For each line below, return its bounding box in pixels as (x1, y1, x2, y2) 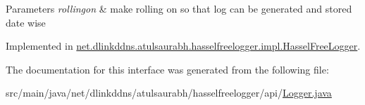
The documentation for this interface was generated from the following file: (6, 62, 329, 76)
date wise (6, 15, 46, 29)
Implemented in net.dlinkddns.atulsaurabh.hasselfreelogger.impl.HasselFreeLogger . (6, 38, 361, 53)
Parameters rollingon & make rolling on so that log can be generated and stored (6, 1, 352, 15)
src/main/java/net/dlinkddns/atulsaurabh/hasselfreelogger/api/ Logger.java (6, 85, 332, 100)
